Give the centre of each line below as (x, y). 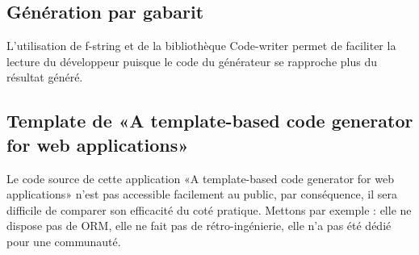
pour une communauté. (64, 241)
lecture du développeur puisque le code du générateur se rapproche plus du (192, 61)
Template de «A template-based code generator (210, 121)
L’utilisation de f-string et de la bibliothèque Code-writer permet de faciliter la (201, 46)
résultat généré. (45, 77)
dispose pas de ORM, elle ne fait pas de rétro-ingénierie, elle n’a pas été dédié (199, 226)
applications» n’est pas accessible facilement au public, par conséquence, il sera (202, 194)
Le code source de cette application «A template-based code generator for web (200, 178)
